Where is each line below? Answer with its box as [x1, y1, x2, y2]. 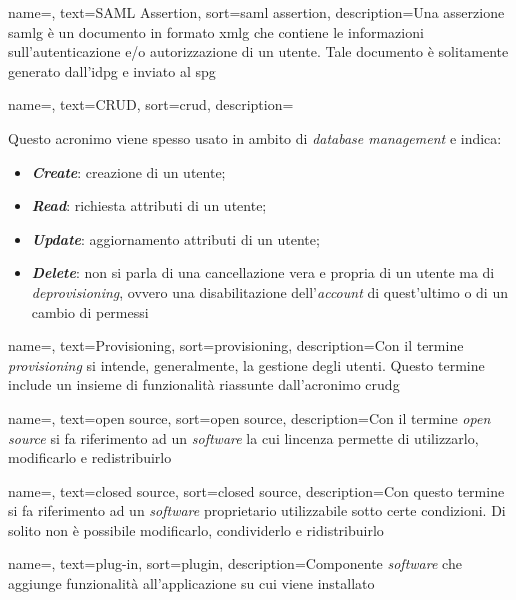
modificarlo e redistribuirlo [8, 447, 172, 468]
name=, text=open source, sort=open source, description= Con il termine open [8, 407, 491, 428]
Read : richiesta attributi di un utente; [31, 195, 267, 216]
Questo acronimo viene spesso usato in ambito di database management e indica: [8, 127, 502, 148]
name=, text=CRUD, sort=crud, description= [8, 94, 294, 115]
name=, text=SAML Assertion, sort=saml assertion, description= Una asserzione [8, 2, 505, 22]
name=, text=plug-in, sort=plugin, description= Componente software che [8, 553, 462, 574]
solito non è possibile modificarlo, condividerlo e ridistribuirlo [8, 519, 384, 540]
